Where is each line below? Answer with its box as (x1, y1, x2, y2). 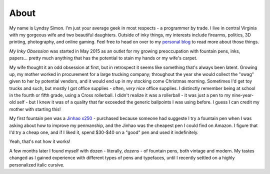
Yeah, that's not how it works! (9, 138, 70, 144)
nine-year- (231, 92, 254, 98)
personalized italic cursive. (9, 161, 64, 167)
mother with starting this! (9, 106, 61, 112)
